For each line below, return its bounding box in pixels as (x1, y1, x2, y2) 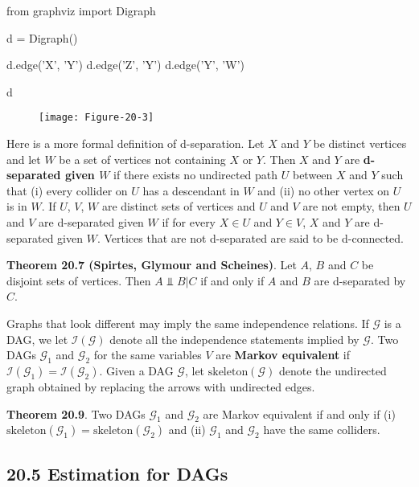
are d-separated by (314, 272, 406, 289)
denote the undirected (278, 362, 387, 379)
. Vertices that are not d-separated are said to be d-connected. (97, 229, 404, 246)
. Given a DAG (99, 362, 174, 379)
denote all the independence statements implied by (109, 330, 359, 347)
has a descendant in (142, 182, 240, 198)
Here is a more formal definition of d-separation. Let (6, 135, 265, 152)
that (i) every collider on (6, 182, 128, 198)
